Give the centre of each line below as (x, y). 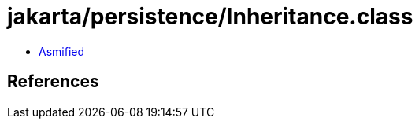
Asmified (62, 51)
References (53, 82)
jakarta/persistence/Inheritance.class (210, 17)
